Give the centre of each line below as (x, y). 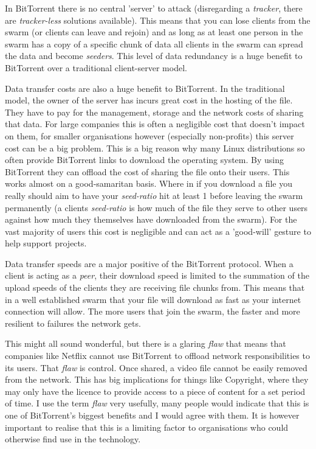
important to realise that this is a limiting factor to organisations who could (147, 427)
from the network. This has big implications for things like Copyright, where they (157, 379)
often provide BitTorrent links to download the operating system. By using (144, 160)
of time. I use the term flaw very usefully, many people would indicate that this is (157, 403)
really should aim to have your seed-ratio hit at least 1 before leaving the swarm (154, 195)
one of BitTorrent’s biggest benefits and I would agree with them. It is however (152, 415)
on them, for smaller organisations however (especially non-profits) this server (149, 135)
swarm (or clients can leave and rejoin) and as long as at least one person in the (154, 32)
